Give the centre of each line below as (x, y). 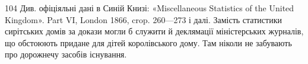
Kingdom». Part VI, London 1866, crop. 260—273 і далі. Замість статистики (143, 19)
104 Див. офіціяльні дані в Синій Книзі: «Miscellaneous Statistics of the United (150, 8)
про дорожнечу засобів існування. (66, 54)
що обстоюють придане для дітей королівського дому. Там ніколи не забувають (148, 42)
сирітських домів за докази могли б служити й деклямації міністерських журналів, (154, 31)
